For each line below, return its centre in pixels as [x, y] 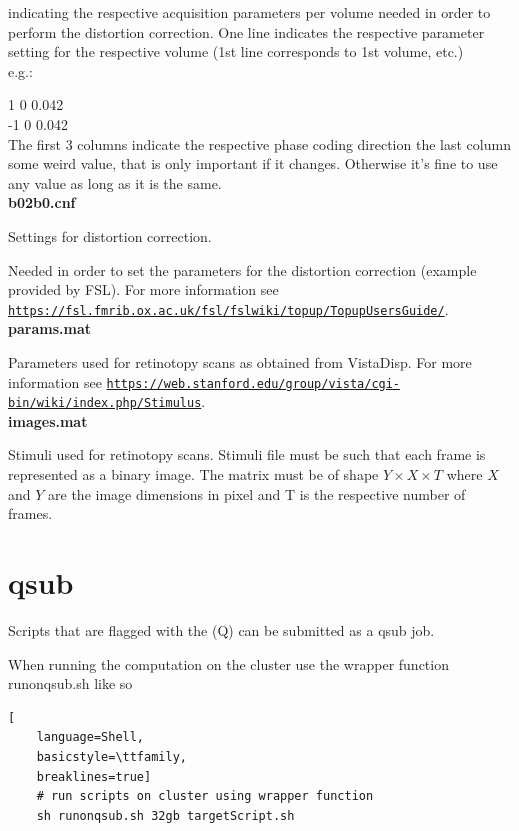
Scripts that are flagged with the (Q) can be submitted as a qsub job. [221, 629]
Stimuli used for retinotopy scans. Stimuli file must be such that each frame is [247, 454]
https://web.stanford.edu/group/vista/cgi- [253, 383]
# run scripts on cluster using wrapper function [205, 796]
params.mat [49, 328]
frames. [30, 513]
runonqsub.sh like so [70, 683]
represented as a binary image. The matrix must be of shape [193, 474]
